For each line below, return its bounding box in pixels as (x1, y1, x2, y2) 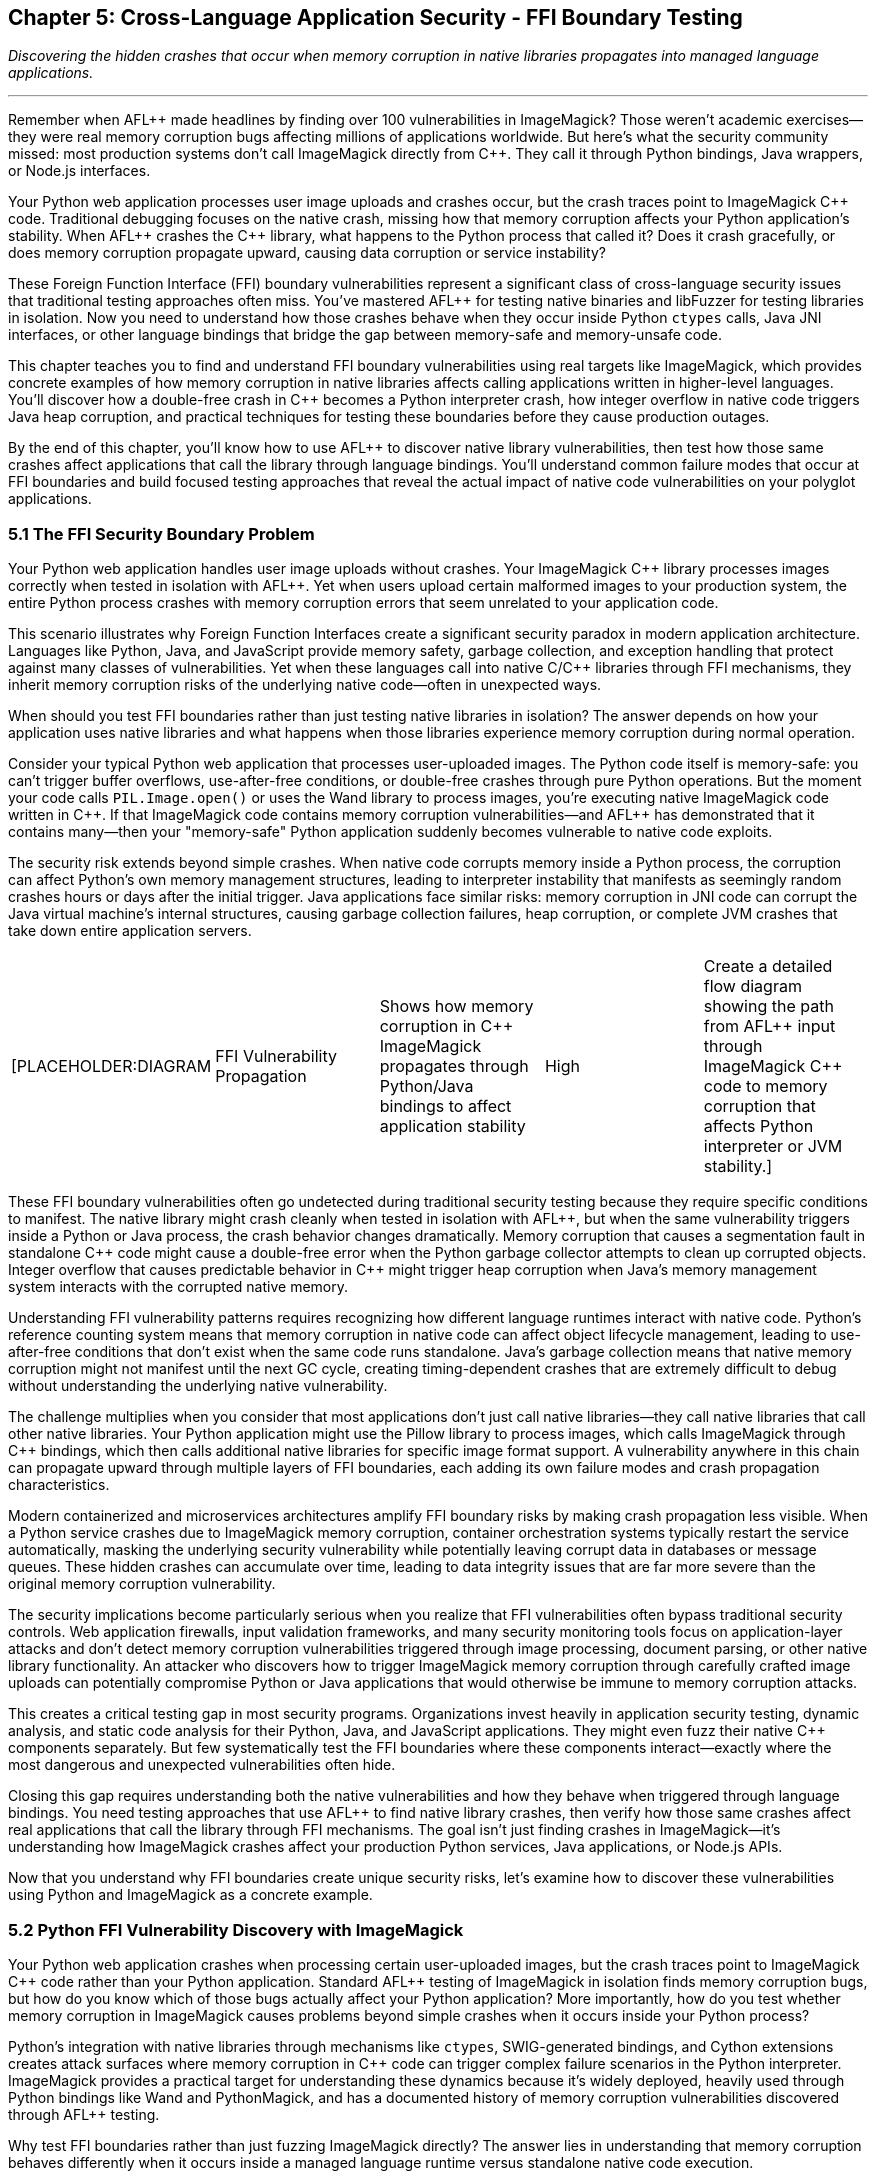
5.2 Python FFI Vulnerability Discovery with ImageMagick (8, 1919, 464, 1940)
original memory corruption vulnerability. (8, 1575, 276, 1593)
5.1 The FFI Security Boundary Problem (8, 523, 315, 544)
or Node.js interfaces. (8, 162, 151, 180)
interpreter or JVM (703, 1136, 843, 1157)
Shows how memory (379, 996, 534, 1017)
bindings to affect (379, 1096, 512, 1117)
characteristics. (8, 1476, 110, 1494)
